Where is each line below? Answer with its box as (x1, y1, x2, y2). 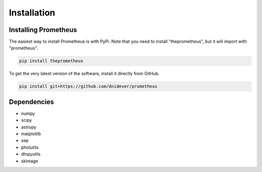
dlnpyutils (21, 151, 41, 157)
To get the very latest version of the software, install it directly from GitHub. (9, 71, 160, 77)
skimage (21, 158, 38, 164)
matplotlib (21, 131, 41, 137)
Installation (9, 7, 55, 18)
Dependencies (9, 97, 54, 106)
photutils (21, 144, 39, 150)
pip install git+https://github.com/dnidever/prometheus (19, 84, 158, 89)
